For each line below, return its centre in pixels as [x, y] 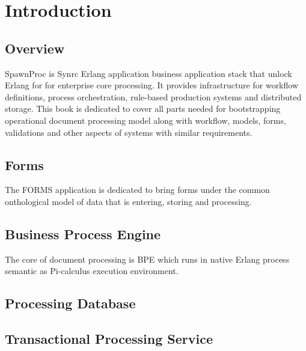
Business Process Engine [83, 233]
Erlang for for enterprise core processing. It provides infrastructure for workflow [152, 85]
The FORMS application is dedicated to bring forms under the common [137, 190]
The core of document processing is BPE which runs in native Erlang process [147, 259]
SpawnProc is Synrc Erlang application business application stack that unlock [148, 73]
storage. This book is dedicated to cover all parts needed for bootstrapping [143, 108]
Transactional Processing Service [109, 339]
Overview [35, 48]
